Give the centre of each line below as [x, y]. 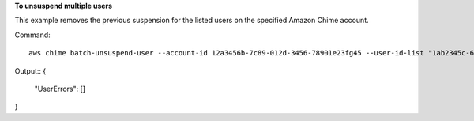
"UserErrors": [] [60, 89]
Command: [32, 35]
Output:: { [30, 70]
